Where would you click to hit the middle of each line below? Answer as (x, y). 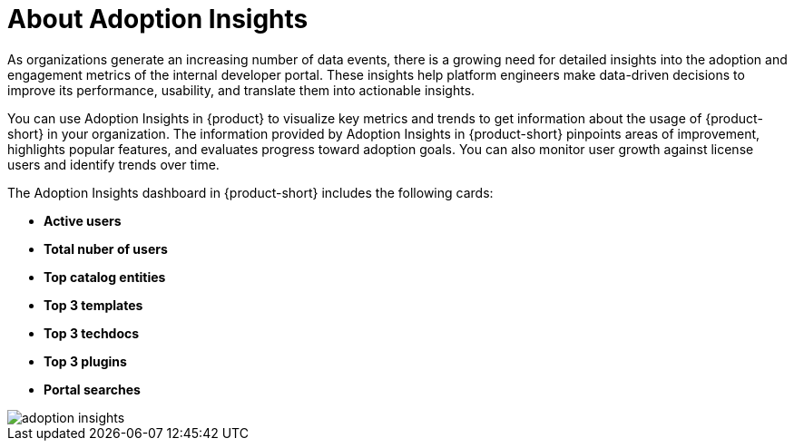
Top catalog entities (105, 277)
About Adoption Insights (158, 19)
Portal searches (92, 389)
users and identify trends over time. (113, 164)
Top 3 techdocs (92, 333)
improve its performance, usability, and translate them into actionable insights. (241, 90)
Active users (83, 220)
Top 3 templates (93, 305)
